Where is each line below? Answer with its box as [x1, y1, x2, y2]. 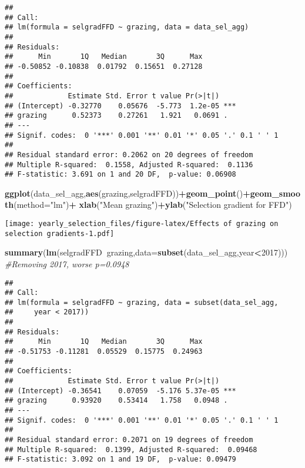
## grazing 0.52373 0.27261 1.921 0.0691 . [5, 111, 228, 120]
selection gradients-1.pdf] [5, 229, 115, 238]
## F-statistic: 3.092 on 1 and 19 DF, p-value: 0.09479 [5, 455, 236, 464]
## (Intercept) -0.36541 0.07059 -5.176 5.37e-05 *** [5, 386, 236, 395]
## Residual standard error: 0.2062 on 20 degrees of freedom [5, 150, 253, 159]
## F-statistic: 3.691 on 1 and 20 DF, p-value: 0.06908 [5, 170, 236, 179]
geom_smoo [250, 187, 301, 199]
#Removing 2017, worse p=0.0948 [5, 257, 129, 270]
